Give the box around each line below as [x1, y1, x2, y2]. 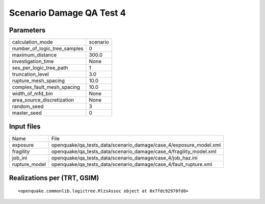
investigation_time [12, 58, 54, 65]
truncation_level [12, 71, 49, 78]
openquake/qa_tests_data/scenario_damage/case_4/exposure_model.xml [51, 141, 221, 148]
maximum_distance [12, 51, 57, 58]
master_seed [12, 109, 42, 116]
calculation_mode [12, 39, 53, 46]
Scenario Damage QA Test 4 [9, 7, 126, 18]
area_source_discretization [12, 97, 74, 103]
